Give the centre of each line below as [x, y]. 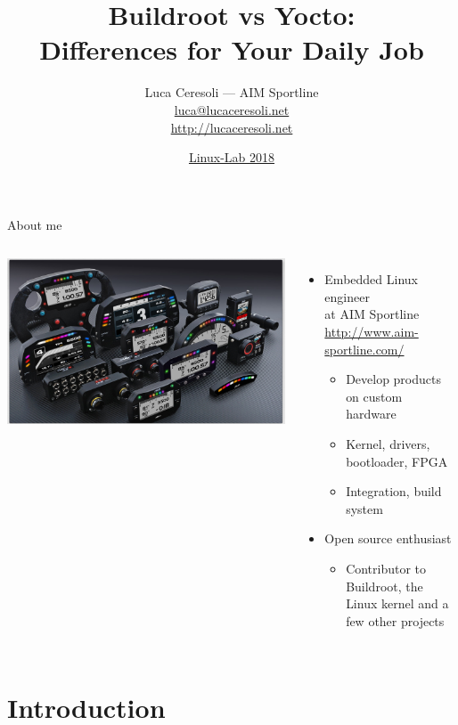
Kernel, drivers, [388, 444]
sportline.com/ [364, 349]
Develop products [394, 379]
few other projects [395, 620]
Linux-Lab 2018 [232, 157]
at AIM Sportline [372, 314]
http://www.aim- [372, 332]
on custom [374, 396]
